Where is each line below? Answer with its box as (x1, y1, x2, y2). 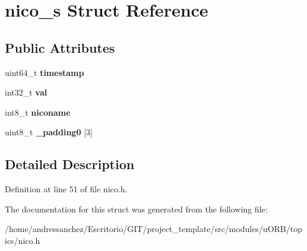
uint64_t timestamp (5, 66, 84, 78)
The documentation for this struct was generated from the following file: (5, 202, 268, 215)
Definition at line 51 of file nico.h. (5, 183, 128, 195)
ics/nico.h (5, 234, 40, 246)
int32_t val (5, 86, 48, 99)
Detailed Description (5, 155, 135, 173)
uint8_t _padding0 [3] (5, 126, 93, 138)
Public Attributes (5, 38, 115, 56)
